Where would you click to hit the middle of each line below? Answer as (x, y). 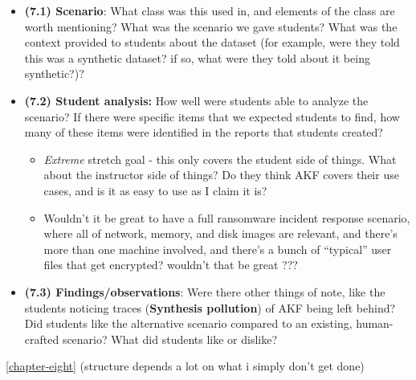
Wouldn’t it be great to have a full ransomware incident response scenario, (227, 217)
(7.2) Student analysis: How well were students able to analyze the (196, 100)
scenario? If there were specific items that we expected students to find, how (212, 116)
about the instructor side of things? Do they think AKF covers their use (221, 175)
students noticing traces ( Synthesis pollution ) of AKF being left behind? (210, 307)
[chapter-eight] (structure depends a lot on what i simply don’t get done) (185, 366)
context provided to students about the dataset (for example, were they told (212, 42)
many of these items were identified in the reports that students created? (204, 132)
